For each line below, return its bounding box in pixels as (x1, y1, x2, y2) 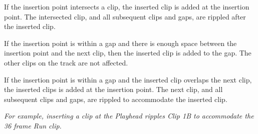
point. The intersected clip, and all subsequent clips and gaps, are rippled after (4, 11, 246, 21)
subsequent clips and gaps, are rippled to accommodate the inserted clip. (4, 93, 227, 104)
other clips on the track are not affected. (4, 57, 128, 67)
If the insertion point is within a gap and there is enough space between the (4, 37, 237, 48)
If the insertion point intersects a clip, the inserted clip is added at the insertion (4, 1, 249, 11)
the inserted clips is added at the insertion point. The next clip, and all (4, 84, 223, 94)
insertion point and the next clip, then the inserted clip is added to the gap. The (4, 47, 251, 58)
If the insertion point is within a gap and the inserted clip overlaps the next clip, (4, 74, 252, 84)
